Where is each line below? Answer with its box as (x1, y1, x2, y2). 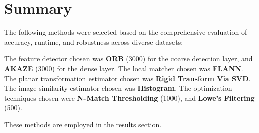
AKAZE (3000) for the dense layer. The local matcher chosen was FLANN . (4, 63, 243, 73)
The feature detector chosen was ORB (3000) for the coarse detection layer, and (4, 53, 253, 64)
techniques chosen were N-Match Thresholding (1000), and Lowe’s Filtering (4, 92, 255, 103)
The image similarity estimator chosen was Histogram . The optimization (4, 83, 232, 93)
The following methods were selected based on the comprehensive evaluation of (4, 27, 247, 37)
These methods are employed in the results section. (4, 119, 162, 129)
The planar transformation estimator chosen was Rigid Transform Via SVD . (4, 73, 251, 83)
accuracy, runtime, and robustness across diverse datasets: (4, 36, 183, 47)
